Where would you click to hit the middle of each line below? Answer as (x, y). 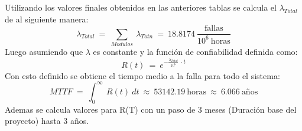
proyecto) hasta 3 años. (47, 121)
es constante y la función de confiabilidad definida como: (195, 51)
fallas (214, 29)
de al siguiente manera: (47, 19)
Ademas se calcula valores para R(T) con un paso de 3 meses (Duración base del (151, 109)
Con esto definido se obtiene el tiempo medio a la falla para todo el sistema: (142, 75)
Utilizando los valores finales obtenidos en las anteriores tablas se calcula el (141, 7)
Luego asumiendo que (44, 51)
